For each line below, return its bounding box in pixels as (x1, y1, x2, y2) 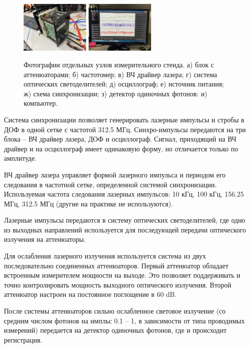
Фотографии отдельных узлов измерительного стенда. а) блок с (24, 59, 214, 69)
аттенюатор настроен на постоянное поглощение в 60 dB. (4, 289, 177, 299)
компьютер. (24, 98, 58, 108)
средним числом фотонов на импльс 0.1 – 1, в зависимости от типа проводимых (4, 315, 245, 325)
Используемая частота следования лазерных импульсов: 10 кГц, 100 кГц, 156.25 (4, 189, 244, 199)
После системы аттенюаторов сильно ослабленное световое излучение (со (4, 306, 226, 316)
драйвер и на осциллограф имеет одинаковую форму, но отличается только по (4, 143, 238, 153)
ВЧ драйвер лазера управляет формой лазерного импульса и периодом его (4, 169, 226, 179)
